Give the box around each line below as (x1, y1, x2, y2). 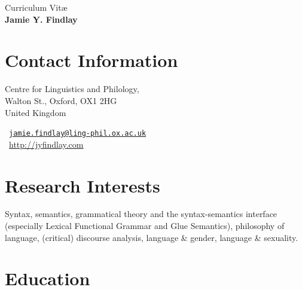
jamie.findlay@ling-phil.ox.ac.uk (9, 129, 147, 138)
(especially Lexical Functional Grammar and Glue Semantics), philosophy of (5, 219, 285, 232)
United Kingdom (5, 106, 66, 118)
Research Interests (5, 173, 160, 197)
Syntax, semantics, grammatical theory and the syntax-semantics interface (5, 207, 277, 220)
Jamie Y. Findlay (5, 13, 78, 25)
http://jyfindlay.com (9, 138, 84, 150)
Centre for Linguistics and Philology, (5, 83, 139, 95)
